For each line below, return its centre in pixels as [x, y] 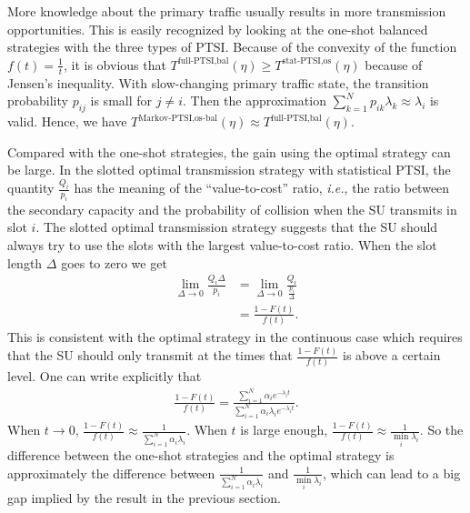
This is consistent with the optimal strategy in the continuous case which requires [235, 337]
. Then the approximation [254, 101]
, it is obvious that [115, 64]
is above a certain [392, 355]
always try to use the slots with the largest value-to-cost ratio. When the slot [222, 245]
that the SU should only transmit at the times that [150, 355]
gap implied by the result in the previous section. [144, 498]
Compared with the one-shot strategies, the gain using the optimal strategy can [229, 151]
